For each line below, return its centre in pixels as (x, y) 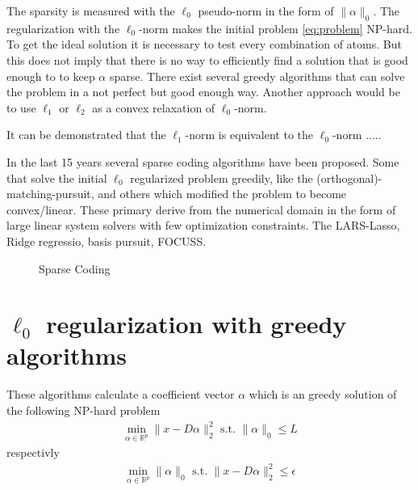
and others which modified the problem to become (222, 194)
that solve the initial (57, 177)
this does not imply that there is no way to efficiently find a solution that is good (207, 59)
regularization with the (63, 28)
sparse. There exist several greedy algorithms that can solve (257, 76)
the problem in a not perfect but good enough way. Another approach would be (203, 92)
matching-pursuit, (50, 194)
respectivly (33, 452)
